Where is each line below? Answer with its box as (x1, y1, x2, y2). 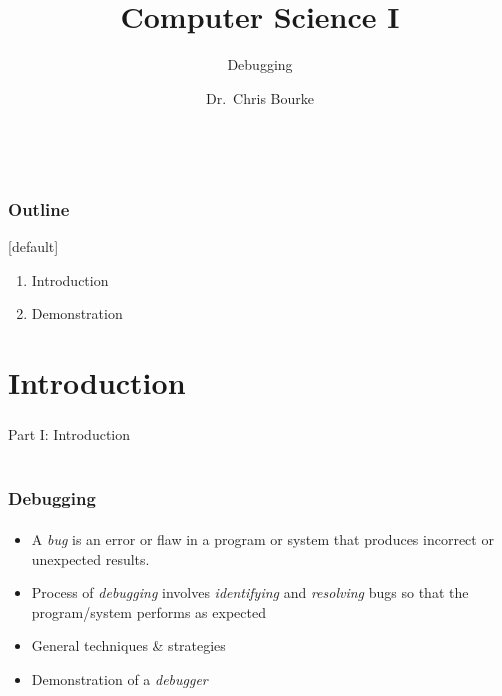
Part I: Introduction (8, 424, 131, 445)
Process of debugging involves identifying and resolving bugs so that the (31, 582, 469, 603)
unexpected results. (31, 548, 150, 569)
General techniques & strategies (31, 635, 226, 656)
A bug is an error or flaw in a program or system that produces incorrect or (31, 528, 494, 549)
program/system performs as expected (31, 601, 266, 622)
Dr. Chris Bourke (206, 87, 314, 108)
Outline (8, 196, 70, 221)
